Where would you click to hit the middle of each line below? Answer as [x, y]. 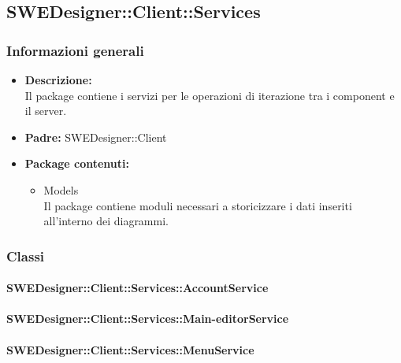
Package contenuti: [77, 163]
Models [61, 189]
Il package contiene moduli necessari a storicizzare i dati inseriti [198, 205]
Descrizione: [58, 80]
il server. [46, 111]
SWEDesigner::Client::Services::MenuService [130, 349]
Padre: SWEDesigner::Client [96, 137]
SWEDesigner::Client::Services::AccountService [137, 288]
